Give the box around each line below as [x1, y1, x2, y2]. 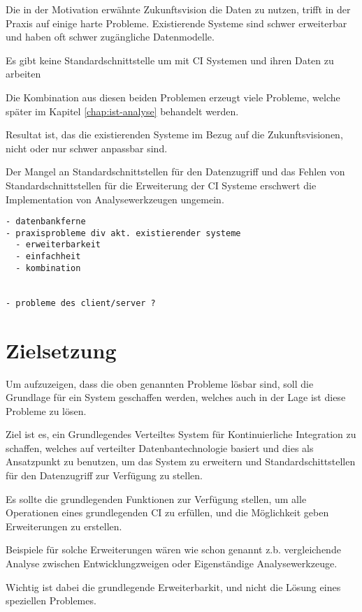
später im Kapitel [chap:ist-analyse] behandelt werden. [6, 103, 239, 118]
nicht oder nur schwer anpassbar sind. [6, 140, 168, 155]
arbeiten [6, 66, 41, 81]
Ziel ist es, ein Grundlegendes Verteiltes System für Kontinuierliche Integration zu [6, 427, 356, 442]
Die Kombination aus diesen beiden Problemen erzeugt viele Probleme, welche [6, 89, 340, 104]
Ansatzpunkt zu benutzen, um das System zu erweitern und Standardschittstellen [6, 454, 356, 469]
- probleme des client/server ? [6, 298, 156, 308]
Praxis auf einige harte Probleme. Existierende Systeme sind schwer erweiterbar [6, 15, 347, 30]
